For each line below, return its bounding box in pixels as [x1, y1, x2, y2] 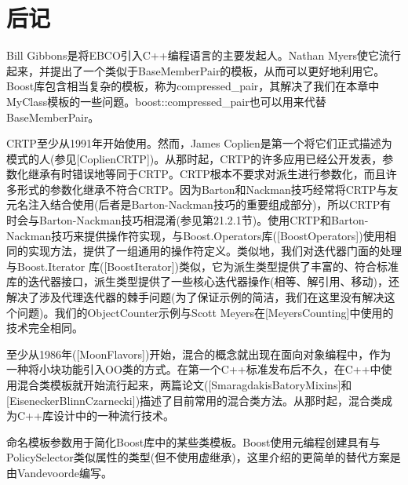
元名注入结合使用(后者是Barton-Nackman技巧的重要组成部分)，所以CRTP [6, 196, 381, 213]
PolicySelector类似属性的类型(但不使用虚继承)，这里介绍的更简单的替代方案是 [6, 449, 401, 465]
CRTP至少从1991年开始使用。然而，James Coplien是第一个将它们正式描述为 [6, 135, 392, 151]
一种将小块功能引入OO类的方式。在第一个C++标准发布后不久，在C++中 [6, 361, 381, 377]
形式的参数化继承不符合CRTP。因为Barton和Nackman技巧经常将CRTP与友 [16, 181, 399, 197]
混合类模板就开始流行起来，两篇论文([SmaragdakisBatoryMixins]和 [16, 377, 352, 392]
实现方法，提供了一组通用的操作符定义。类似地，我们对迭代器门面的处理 [27, 242, 402, 259]
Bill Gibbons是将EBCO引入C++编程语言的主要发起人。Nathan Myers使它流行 [6, 47, 401, 64]
